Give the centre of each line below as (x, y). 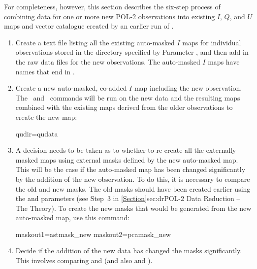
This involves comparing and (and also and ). (84, 260)
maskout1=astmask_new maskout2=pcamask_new (93, 234)
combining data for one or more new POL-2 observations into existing (110, 16)
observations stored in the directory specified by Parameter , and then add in (132, 52)
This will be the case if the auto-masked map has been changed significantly (130, 169)
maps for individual (212, 42)
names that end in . (45, 71)
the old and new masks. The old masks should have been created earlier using (133, 188)
